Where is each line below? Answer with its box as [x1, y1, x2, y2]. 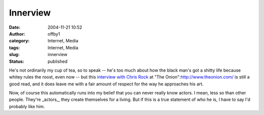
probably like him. [9, 103, 45, 109]
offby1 [47, 31, 61, 37]
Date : [9, 24, 21, 30]
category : [9, 38, 30, 44]
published [47, 58, 68, 64]
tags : [9, 44, 20, 51]
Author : [9, 31, 25, 37]
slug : [9, 52, 20, 57]
